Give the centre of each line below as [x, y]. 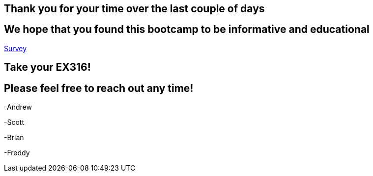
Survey [15, 48]
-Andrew [18, 107]
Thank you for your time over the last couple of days [134, 9]
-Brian [14, 138]
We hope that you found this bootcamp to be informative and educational [187, 29]
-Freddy [17, 153]
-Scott [14, 122]
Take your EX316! [47, 67]
